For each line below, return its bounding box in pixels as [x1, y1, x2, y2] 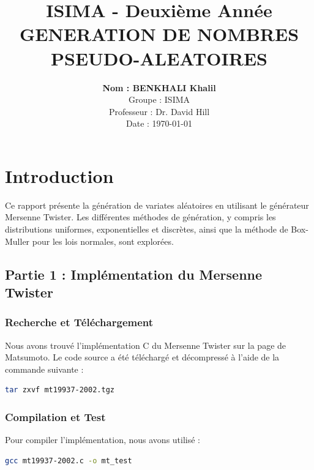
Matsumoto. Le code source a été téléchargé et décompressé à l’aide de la [5, 351, 280, 364]
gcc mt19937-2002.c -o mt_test [5, 456, 132, 465]
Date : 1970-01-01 [126, 117, 192, 130]
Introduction [5, 163, 114, 188]
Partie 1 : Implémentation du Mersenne [5, 264, 263, 283]
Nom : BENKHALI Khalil [102, 81, 216, 94]
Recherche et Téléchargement [5, 315, 154, 330]
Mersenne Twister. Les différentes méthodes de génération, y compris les [5, 211, 276, 223]
